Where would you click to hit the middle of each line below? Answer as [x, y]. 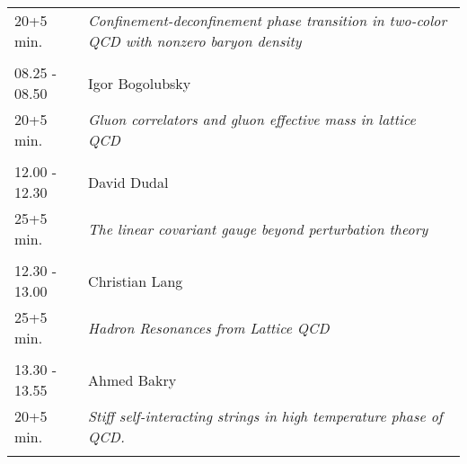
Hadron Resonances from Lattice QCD [209, 327]
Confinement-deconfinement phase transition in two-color [268, 20]
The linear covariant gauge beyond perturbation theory [258, 228]
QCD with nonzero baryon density [195, 41]
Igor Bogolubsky [140, 83]
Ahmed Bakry [132, 379]
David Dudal [128, 182]
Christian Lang [136, 281]
